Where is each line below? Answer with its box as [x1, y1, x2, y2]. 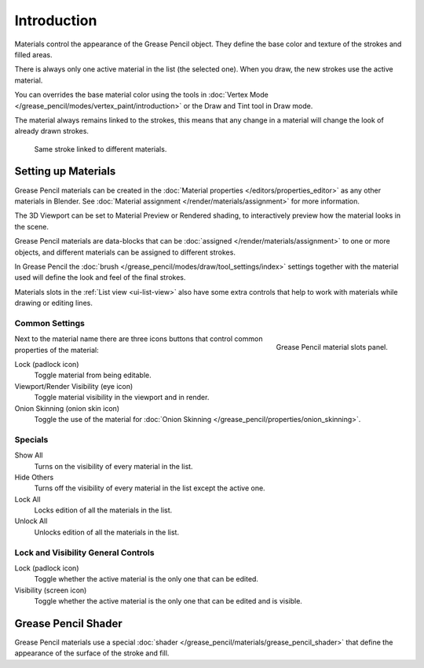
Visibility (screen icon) [14, 585, 87, 595]
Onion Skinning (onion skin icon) [14, 403, 120, 413]
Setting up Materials [14, 165, 116, 178]
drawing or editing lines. [14, 299, 93, 308]
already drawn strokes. [14, 127, 90, 136]
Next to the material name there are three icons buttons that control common [14, 334, 263, 343]
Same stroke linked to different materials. [34, 144, 167, 153]
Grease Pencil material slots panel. [276, 343, 388, 352]
